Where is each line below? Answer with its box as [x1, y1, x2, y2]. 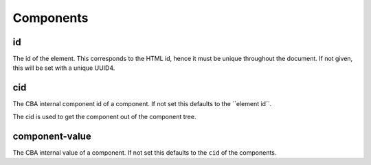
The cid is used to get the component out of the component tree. [12, 112, 196, 120]
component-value [12, 130, 92, 142]
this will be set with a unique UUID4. [12, 64, 115, 72]
